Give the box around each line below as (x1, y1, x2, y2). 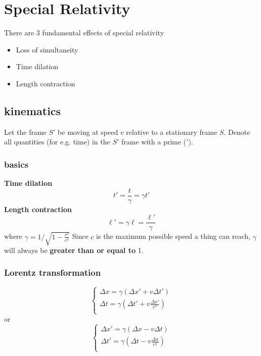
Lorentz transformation (4, 266, 101, 279)
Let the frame (4, 126, 47, 137)
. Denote (224, 126, 250, 137)
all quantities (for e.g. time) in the (4, 136, 110, 147)
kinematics (4, 103, 61, 118)
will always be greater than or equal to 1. (4, 244, 144, 255)
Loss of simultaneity (16, 44, 78, 55)
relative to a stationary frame (126, 126, 217, 137)
